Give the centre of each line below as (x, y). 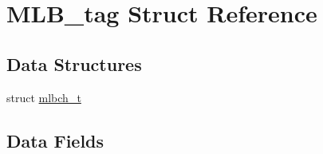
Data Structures (74, 63)
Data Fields (55, 140)
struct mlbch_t (44, 97)
